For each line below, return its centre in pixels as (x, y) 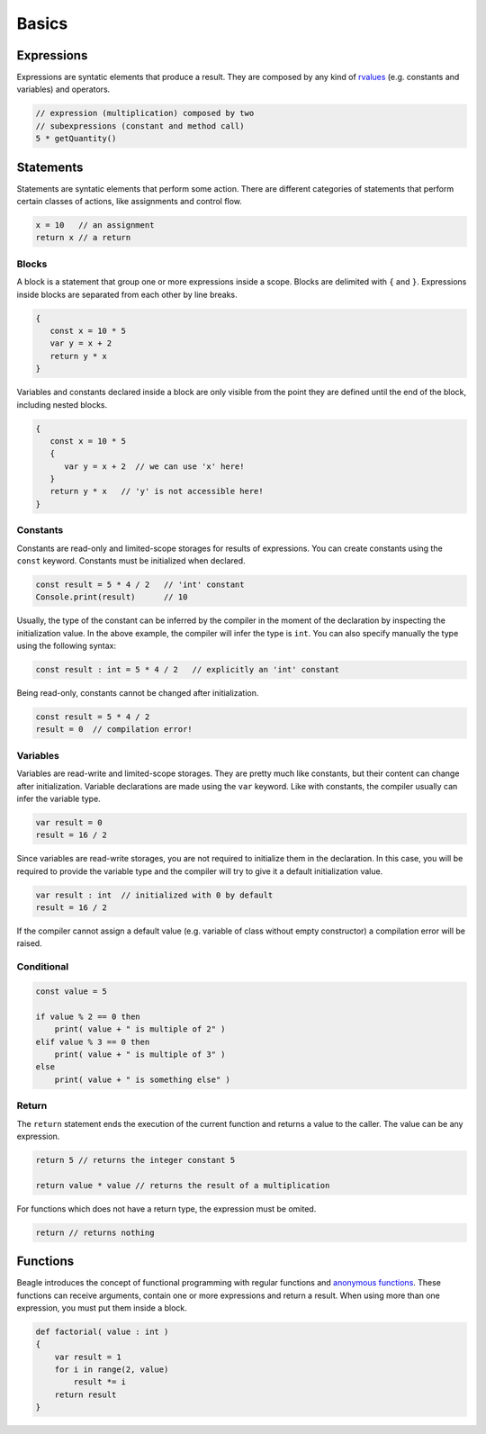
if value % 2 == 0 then (88, 1016)
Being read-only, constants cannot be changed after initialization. (138, 693)
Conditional (43, 967)
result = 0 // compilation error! (114, 730)
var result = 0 (69, 822)
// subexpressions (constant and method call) (140, 126)
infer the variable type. (58, 798)
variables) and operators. (63, 89)
